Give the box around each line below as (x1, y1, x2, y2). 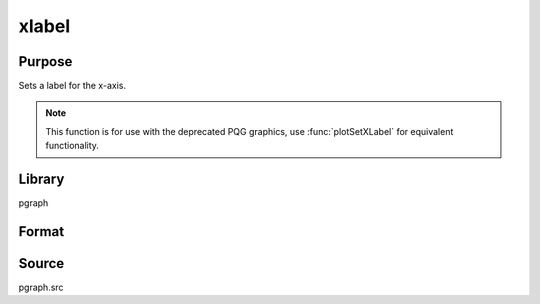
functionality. (45, 140, 100, 152)
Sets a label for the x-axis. (18, 80, 127, 92)
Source (18, 255, 65, 272)
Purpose (18, 53, 73, 70)
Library (18, 171, 65, 188)
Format (18, 223, 65, 240)
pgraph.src (18, 281, 64, 294)
